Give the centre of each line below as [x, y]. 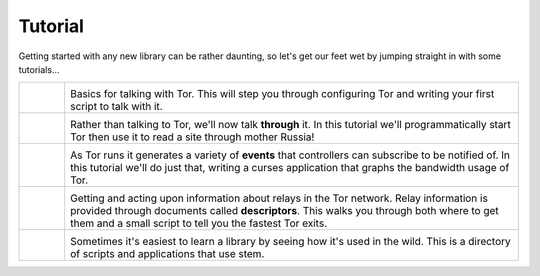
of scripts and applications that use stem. [167, 254]
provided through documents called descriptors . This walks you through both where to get [284, 211]
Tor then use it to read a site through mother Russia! [192, 137]
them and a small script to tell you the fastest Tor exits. [199, 223]
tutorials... [39, 69]
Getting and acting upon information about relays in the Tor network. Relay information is [279, 198]
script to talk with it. [117, 107]
